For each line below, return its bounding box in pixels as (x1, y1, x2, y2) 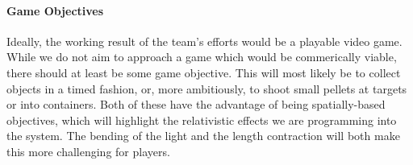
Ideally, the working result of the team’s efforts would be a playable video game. (6, 32, 403, 49)
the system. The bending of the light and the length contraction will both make (6, 127, 400, 144)
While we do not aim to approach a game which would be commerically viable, (6, 48, 397, 65)
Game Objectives (6, 2, 104, 19)
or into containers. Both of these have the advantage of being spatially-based (6, 96, 386, 113)
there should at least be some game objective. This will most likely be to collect (6, 64, 401, 80)
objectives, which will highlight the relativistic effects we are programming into (6, 111, 397, 128)
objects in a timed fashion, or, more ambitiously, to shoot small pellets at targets (6, 80, 407, 97)
